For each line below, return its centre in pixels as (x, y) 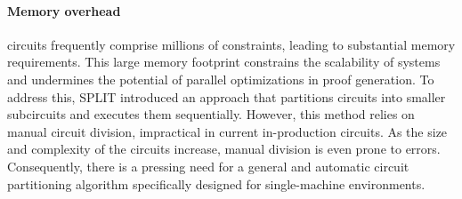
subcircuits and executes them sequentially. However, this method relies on (211, 114)
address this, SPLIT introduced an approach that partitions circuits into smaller (227, 96)
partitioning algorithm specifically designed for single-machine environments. (216, 183)
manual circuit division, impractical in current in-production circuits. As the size (227, 131)
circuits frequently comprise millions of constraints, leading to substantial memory (231, 44)
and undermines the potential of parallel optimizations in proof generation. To (221, 79)
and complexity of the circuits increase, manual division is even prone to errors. (224, 149)
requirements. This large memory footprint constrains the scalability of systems (224, 62)
